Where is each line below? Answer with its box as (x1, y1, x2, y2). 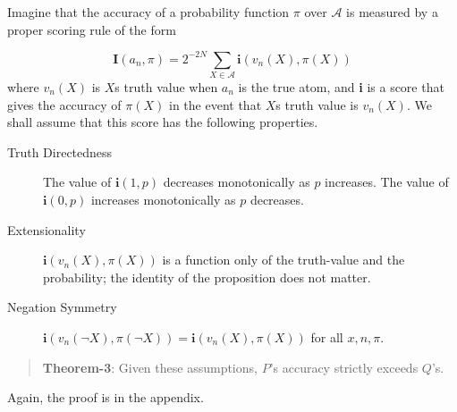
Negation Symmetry (7, 298, 117, 316)
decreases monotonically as (163, 172, 310, 191)
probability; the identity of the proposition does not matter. (43, 267, 371, 286)
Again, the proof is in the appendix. (7, 388, 204, 407)
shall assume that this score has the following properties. (7, 113, 318, 131)
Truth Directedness (7, 142, 113, 161)
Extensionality (7, 220, 86, 239)
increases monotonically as (90, 189, 236, 208)
